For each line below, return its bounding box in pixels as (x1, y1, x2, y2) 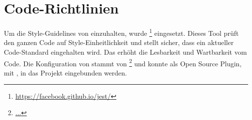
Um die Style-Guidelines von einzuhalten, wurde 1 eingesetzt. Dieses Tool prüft (4, 27, 239, 38)
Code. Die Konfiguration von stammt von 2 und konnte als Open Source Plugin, (4, 57, 242, 68)
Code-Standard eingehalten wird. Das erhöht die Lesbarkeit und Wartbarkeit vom (4, 46, 247, 57)
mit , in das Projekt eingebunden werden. (4, 67, 127, 77)
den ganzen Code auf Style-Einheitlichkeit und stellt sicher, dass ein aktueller (4, 37, 234, 47)
